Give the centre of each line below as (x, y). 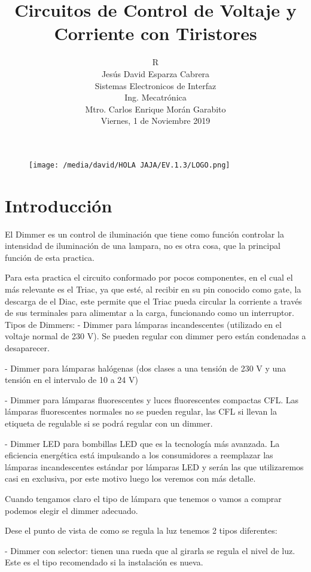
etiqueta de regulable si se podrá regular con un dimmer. (109, 423)
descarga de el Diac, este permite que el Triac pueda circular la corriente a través (153, 301)
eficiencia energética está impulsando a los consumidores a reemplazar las (139, 455)
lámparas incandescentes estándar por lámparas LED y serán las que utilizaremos (154, 466)
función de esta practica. (50, 257)
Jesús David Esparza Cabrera (155, 73)
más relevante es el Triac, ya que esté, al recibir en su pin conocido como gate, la (153, 289)
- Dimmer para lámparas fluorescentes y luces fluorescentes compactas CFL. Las (152, 399)
